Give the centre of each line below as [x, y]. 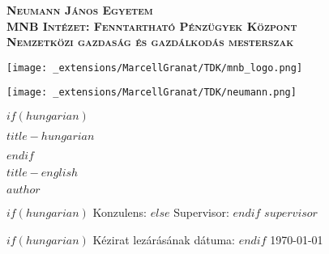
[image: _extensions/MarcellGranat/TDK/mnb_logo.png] [155, 68]
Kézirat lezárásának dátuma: [164, 239]
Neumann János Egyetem [80, 10]
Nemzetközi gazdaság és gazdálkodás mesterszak [150, 42]
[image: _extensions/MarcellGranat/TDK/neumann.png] [152, 93]
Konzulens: [120, 212]
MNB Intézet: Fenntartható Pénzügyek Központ [152, 25]
